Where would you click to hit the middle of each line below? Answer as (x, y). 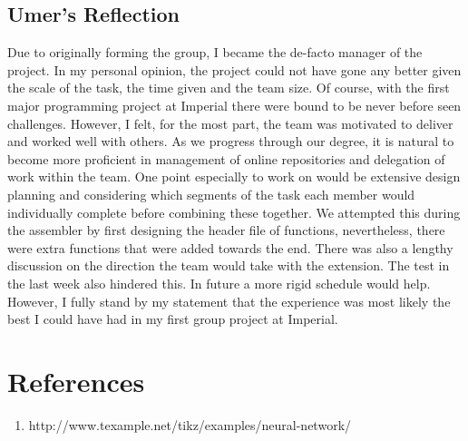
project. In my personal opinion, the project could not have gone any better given (234, 69)
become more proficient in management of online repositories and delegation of (226, 158)
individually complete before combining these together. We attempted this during (234, 212)
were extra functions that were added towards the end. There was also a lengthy (230, 247)
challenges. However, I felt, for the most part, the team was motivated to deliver (230, 123)
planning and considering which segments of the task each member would (211, 194)
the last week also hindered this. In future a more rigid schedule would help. (219, 283)
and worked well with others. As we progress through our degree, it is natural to (231, 141)
